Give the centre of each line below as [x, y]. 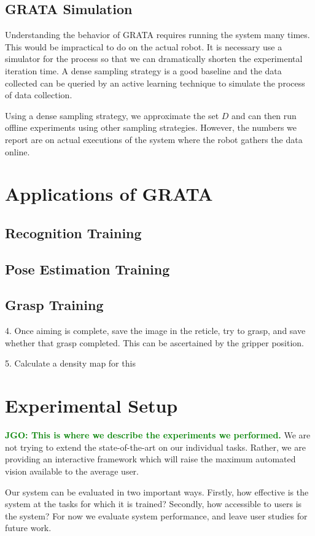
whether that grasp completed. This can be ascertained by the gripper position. [155, 342]
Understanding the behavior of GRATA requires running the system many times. [157, 35]
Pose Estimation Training [87, 269]
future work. [28, 528]
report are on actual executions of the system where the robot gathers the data [154, 139]
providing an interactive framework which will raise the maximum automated [150, 459]
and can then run [264, 115]
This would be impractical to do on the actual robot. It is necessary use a [144, 46]
